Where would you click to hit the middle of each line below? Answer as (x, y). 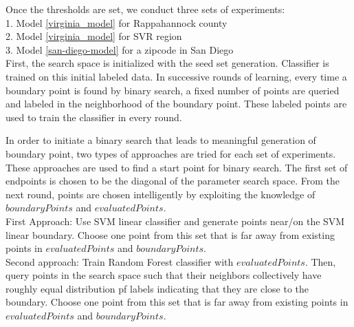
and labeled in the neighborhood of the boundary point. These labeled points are (176, 104)
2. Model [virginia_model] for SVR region (94, 36)
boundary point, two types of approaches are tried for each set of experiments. (171, 153)
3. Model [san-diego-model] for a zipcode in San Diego (120, 49)
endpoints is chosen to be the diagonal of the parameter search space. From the (173, 181)
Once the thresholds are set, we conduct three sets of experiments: (145, 9)
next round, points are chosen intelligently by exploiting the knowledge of (161, 194)
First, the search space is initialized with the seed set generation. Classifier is (167, 63)
